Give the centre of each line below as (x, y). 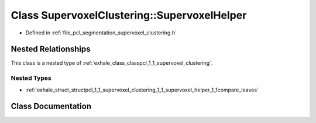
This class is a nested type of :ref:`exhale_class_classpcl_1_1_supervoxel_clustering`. (112, 63)
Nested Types (31, 78)
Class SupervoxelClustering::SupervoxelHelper (129, 15)
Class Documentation (51, 106)
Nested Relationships (51, 49)
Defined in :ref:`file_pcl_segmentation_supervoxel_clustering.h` (101, 33)
